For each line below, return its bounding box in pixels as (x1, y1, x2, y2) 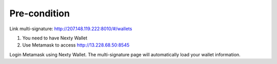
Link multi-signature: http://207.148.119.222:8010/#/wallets (9, 26, 132, 32)
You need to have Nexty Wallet (22, 35, 87, 41)
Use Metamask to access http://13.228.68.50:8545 (22, 42, 130, 48)
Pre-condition (9, 8, 70, 19)
